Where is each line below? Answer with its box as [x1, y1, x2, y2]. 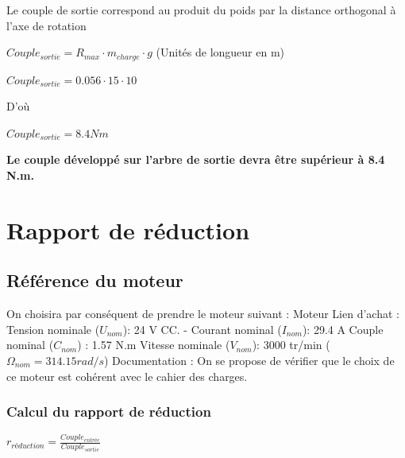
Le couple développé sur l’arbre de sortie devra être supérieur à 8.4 [6, 151, 385, 168]
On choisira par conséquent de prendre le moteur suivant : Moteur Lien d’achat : [6, 305, 399, 322]
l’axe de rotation [6, 17, 87, 33]
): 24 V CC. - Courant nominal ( [122, 320, 282, 337]
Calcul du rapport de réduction [6, 402, 211, 421]
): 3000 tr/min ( [252, 336, 330, 353]
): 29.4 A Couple [302, 320, 384, 337]
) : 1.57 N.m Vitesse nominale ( [77, 336, 230, 353]
